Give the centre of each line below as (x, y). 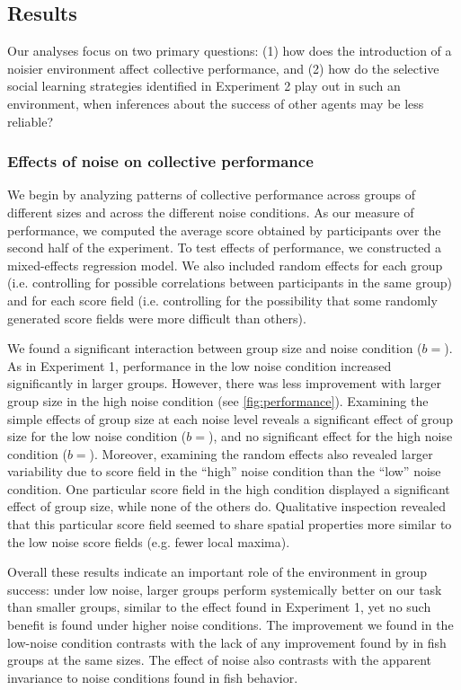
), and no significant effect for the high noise (330, 436)
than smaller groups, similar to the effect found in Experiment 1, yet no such (219, 607)
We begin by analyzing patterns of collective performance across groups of (211, 195)
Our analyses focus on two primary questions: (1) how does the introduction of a (230, 51)
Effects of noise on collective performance (160, 161)
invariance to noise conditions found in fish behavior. (153, 677)
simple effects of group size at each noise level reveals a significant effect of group (230, 418)
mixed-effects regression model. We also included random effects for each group (225, 265)
